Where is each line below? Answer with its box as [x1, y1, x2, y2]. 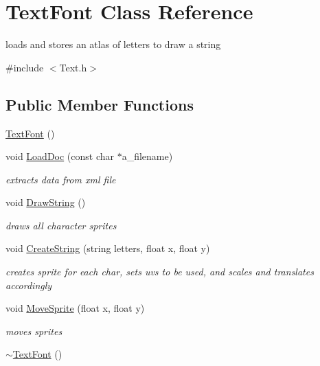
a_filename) [122, 149, 173, 163]
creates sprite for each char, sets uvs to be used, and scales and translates [5, 264, 314, 279]
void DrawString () [5, 195, 86, 209]
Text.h [59, 60, 87, 74]
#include [5, 60, 44, 74]
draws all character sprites [5, 218, 117, 232]
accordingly [5, 277, 52, 292]
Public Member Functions [5, 93, 194, 115]
